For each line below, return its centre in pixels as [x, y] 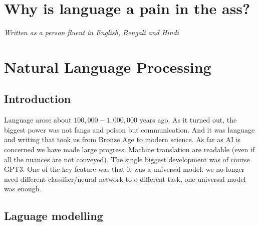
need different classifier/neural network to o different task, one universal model [125, 179]
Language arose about [38, 120]
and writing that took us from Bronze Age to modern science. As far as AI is [122, 139]
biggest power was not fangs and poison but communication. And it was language [129, 129]
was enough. [23, 189]
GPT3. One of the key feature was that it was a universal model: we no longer [124, 169]
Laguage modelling [54, 216]
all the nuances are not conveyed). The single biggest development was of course [127, 159]
